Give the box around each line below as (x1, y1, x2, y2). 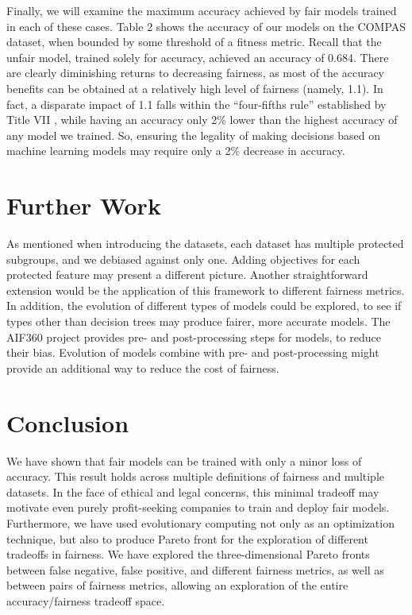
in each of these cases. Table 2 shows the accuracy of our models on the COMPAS (6, 17, 406, 34)
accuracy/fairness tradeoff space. (6, 592, 165, 609)
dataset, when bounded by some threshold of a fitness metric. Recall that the (6, 33, 382, 50)
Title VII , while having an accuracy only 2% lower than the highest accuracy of (6, 111, 398, 128)
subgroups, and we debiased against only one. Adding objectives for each (6, 250, 360, 267)
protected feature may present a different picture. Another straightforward (6, 266, 368, 283)
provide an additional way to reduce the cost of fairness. (6, 359, 279, 376)
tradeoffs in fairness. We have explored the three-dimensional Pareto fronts (6, 546, 370, 563)
